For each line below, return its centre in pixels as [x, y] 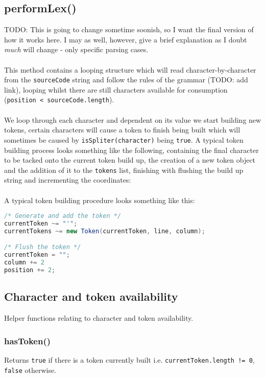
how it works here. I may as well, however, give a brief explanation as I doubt [126, 39]
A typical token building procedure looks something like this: [100, 200]
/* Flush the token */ [43, 247]
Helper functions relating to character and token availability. [99, 318]
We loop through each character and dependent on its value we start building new [133, 119]
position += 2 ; [30, 270]
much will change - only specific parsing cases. [76, 49]
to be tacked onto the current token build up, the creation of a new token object [130, 160]
